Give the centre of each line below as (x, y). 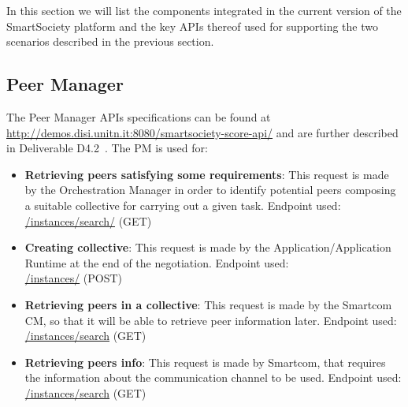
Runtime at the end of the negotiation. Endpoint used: (157, 262)
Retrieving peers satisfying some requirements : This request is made (207, 174)
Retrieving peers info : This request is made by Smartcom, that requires (205, 362)
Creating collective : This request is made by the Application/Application (208, 247)
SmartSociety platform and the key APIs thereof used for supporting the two (192, 26)
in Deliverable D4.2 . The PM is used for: (107, 148)
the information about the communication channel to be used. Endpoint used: (213, 377)
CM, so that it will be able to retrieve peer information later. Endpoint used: (211, 320)
